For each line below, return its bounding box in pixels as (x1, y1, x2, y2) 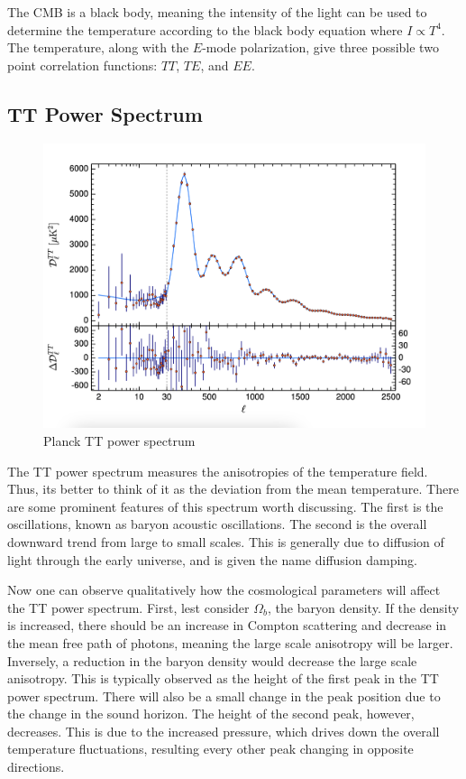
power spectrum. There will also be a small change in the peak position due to (7, 686, 441, 705)
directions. (7, 757, 65, 776)
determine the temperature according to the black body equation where (7, 20, 403, 39)
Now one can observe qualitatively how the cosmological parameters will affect (7, 580, 441, 599)
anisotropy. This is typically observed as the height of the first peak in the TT (7, 669, 439, 688)
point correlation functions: (7, 55, 158, 74)
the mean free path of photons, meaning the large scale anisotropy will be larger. (7, 633, 453, 652)
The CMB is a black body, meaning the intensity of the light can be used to (7, 3, 427, 21)
